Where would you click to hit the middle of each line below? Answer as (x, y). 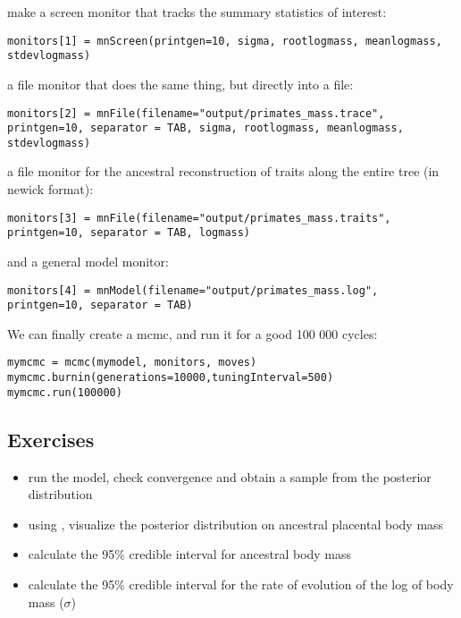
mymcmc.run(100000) (65, 392)
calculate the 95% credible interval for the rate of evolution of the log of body (241, 584)
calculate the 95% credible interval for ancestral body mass (190, 554)
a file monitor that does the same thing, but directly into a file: (180, 84)
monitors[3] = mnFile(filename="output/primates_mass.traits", (199, 218)
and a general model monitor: (88, 261)
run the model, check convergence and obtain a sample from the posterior (230, 476)
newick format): (50, 189)
